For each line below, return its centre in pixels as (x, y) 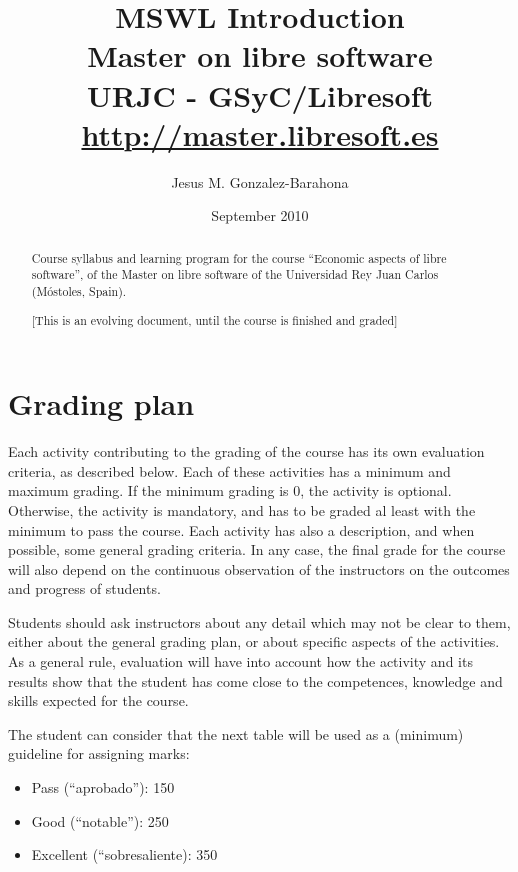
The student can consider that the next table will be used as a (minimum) (236, 733)
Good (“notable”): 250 (100, 820)
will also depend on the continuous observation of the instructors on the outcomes (259, 568)
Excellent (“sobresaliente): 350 (124, 854)
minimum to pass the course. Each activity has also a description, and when (241, 529)
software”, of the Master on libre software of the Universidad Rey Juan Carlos (235, 274)
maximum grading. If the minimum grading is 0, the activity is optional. (230, 490)
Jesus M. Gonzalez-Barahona (260, 181)
